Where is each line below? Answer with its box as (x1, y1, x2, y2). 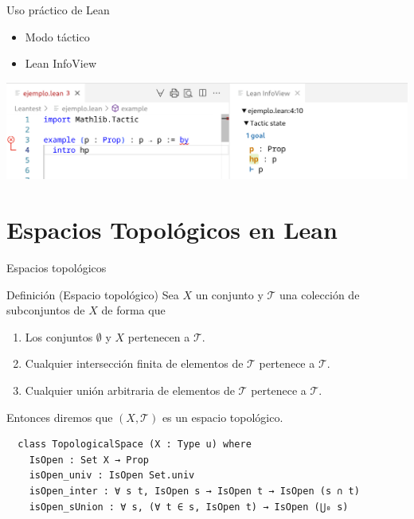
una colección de (279, 286, 360, 302)
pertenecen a (127, 328, 190, 345)
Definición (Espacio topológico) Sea (6, 286, 179, 302)
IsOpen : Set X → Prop (29, 454, 149, 466)
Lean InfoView (25, 55, 97, 72)
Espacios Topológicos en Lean (6, 213, 338, 246)
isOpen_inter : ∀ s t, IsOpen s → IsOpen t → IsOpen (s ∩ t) (29, 486, 360, 497)
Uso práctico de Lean (6, 2, 110, 18)
